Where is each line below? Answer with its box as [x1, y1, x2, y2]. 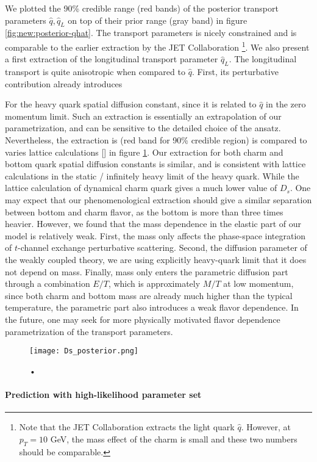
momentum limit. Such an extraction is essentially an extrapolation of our [5, 109, 282, 122]
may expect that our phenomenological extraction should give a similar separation [5, 193, 312, 206]
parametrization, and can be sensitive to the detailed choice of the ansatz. [5, 121, 281, 134]
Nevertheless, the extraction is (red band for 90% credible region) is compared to [5, 134, 307, 146]
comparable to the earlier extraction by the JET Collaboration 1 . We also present [5, 38, 310, 53]
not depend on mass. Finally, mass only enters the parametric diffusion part [5, 265, 288, 278]
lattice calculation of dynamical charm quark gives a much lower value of [5, 181, 277, 194]
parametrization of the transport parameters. [5, 325, 173, 337]
